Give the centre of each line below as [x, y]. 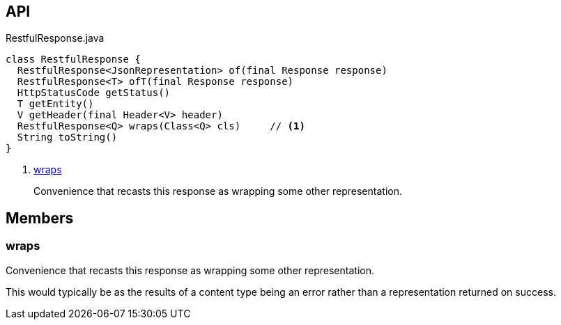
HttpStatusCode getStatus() [94, 93]
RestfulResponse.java [55, 38]
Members [40, 218]
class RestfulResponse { [73, 60]
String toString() [67, 137]
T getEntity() [55, 104]
